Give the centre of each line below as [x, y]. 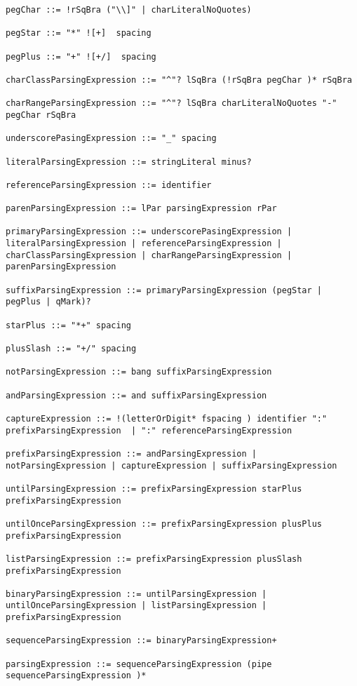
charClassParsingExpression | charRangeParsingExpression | [149, 255]
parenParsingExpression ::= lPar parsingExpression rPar [141, 209]
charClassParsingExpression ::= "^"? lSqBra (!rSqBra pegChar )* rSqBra [179, 80]
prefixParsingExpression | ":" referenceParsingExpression [149, 430]
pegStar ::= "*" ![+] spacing [79, 33]
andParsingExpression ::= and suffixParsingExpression [136, 395]
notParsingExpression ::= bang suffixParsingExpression [139, 372]
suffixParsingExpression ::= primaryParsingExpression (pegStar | [164, 290]
